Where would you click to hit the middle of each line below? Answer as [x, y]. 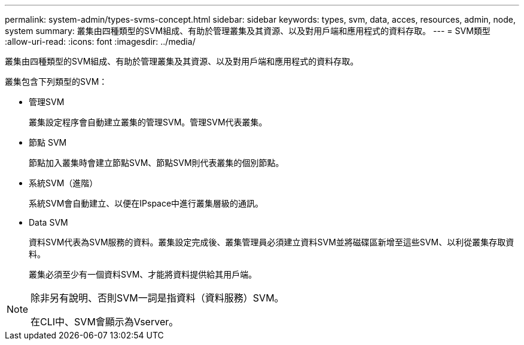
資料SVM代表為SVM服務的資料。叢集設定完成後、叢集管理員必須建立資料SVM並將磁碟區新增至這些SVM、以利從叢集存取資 [272, 242]
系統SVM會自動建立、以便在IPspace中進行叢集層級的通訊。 [146, 203]
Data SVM [48, 222]
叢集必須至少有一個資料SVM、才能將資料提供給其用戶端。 [143, 274]
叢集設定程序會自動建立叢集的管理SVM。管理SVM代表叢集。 [148, 122]
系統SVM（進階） [63, 183]
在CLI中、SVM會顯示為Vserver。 [105, 322]
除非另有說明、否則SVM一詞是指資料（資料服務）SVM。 [157, 298]
